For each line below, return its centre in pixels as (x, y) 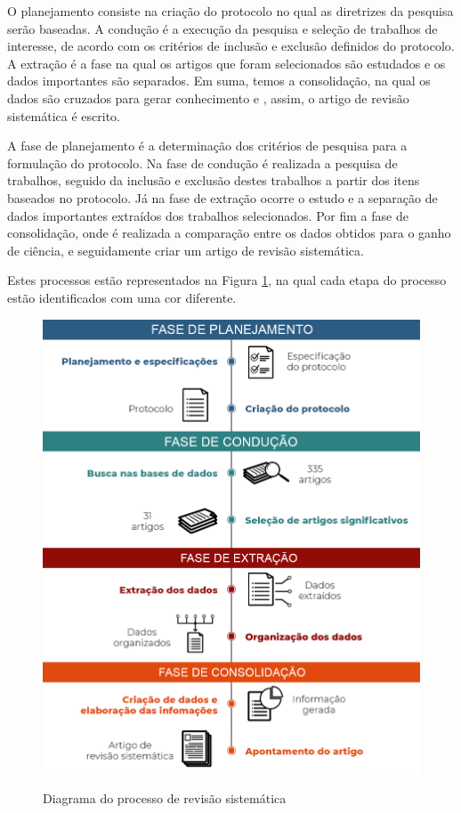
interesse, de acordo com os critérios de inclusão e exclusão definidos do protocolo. (231, 46)
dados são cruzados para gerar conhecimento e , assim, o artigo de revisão (208, 98)
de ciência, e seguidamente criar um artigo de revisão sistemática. (186, 250)
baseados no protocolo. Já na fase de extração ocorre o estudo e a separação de (222, 197)
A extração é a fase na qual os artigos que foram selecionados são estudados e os (226, 63)
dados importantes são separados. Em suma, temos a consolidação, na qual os (219, 81)
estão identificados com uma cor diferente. (122, 297)
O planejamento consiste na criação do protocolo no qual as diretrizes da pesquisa (230, 11)
